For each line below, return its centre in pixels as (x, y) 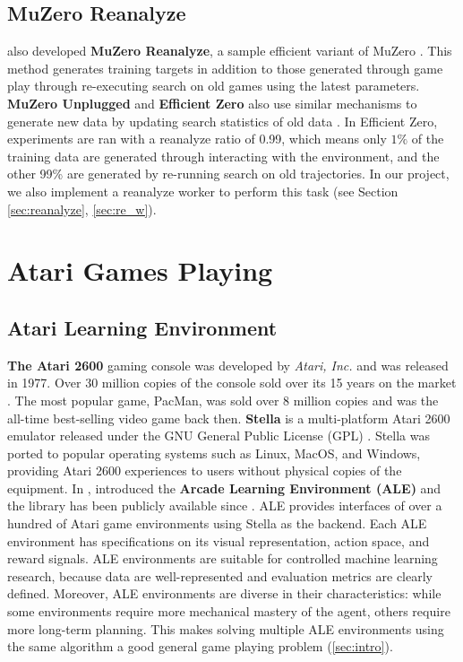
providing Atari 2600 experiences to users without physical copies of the (205, 470)
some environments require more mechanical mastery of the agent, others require (229, 611)
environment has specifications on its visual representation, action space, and (219, 540)
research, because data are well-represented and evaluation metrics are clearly (220, 575)
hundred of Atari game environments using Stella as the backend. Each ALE (217, 523)
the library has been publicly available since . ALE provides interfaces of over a (225, 505)
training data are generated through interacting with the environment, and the (223, 156)
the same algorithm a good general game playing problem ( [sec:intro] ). (200, 646)
